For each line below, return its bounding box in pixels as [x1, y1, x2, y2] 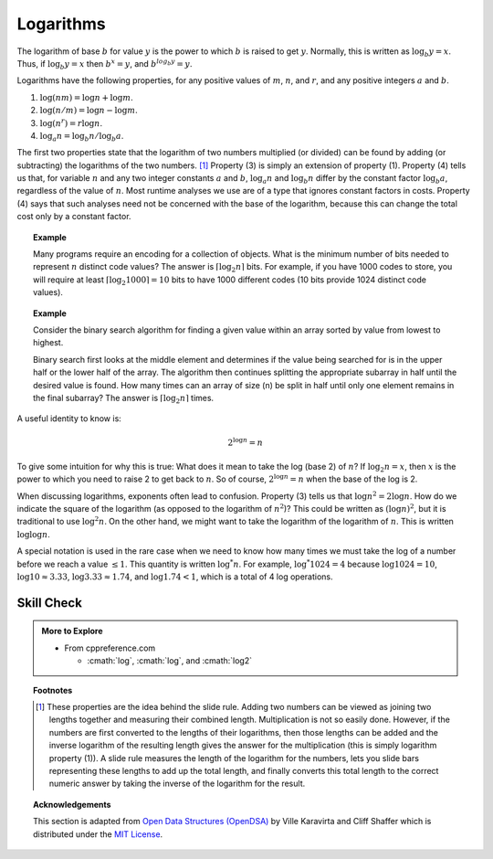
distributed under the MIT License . [33, 828, 163, 840]
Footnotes [33, 684, 73, 695]
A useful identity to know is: [16, 413, 122, 424]
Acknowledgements [33, 799, 111, 810]
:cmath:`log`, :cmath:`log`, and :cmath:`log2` [87, 655, 253, 666]
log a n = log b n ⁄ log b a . [39, 130, 124, 143]
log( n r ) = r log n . [39, 116, 103, 128]
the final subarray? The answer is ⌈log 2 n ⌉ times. [33, 392, 215, 406]
